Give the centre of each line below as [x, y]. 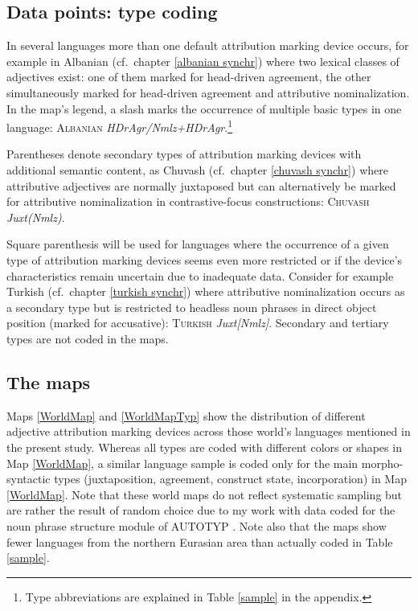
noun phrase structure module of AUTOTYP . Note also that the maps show [197, 525]
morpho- [382, 463]
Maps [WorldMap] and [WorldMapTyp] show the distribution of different [186, 415]
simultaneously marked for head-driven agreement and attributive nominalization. [208, 92]
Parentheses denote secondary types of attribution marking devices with [184, 154]
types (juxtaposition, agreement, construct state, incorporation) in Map [230, 479]
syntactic [29, 479]
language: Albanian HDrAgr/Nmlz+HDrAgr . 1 [119, 126]
